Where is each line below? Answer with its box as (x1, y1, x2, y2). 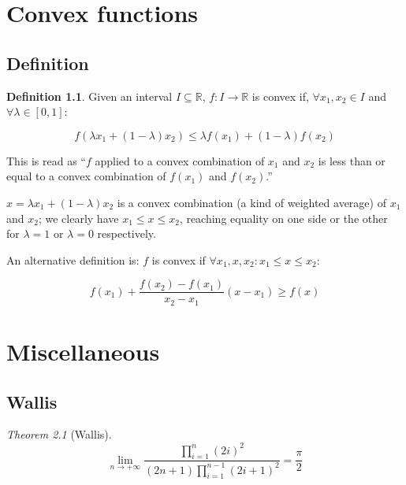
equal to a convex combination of (6, 168, 166, 184)
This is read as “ (6, 152, 86, 168)
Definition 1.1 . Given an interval (6, 87, 173, 104)
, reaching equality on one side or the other (179, 209, 388, 226)
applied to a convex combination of (95, 152, 265, 168)
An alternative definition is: (6, 251, 140, 268)
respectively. (97, 225, 156, 242)
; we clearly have (38, 209, 119, 226)
